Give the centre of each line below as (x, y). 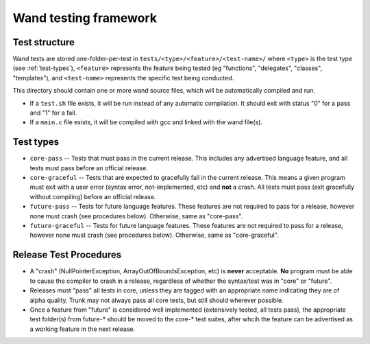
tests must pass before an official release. (89, 168)
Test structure (44, 42)
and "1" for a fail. (53, 113)
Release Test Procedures (67, 255)
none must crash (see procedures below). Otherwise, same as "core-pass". (136, 216)
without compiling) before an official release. (93, 196)
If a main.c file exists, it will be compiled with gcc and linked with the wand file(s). (146, 122)
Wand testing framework (85, 18)
